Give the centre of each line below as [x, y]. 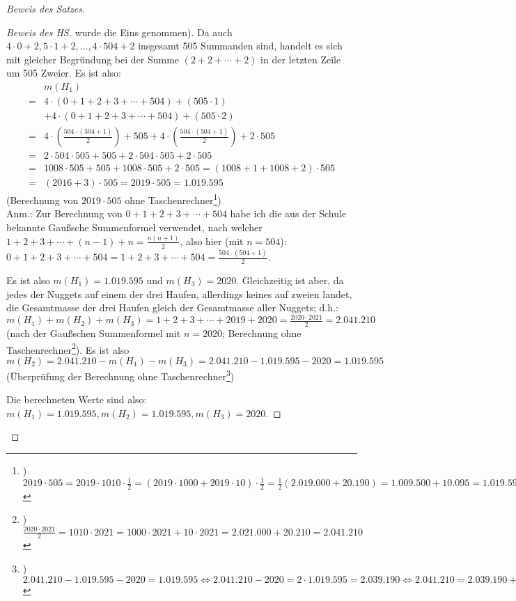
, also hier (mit [212, 241]
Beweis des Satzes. [46, 8]
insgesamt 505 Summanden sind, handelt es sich [240, 46]
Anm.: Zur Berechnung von [64, 213]
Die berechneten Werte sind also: [77, 399]
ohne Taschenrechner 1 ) [173, 199]
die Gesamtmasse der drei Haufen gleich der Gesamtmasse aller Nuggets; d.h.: [172, 307]
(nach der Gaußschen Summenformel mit [94, 333]
